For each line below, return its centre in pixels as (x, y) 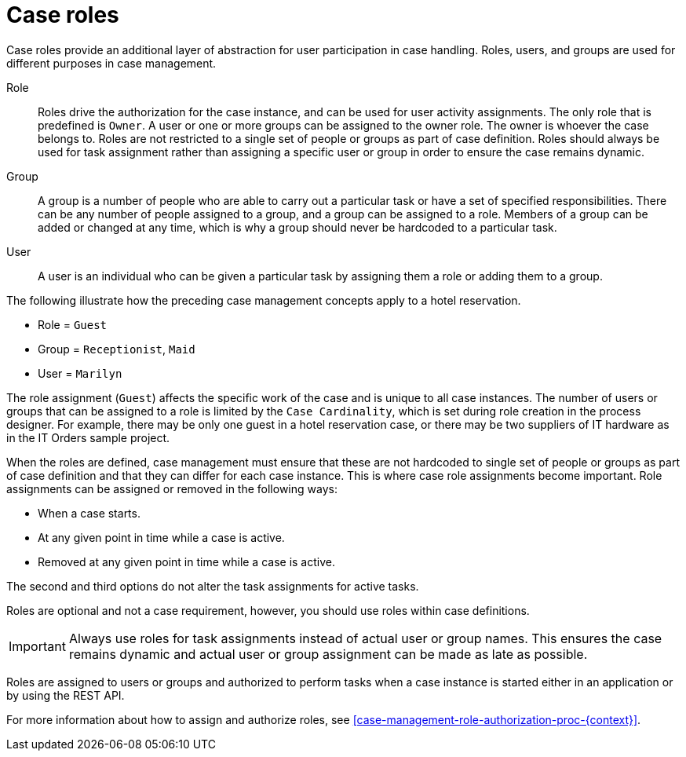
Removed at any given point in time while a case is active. (186, 561)
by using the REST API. (66, 695)
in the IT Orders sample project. (88, 437)
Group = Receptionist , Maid (117, 349)
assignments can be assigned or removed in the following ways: (172, 488)
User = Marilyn (80, 373)
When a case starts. (89, 513)
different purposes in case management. (111, 63)
